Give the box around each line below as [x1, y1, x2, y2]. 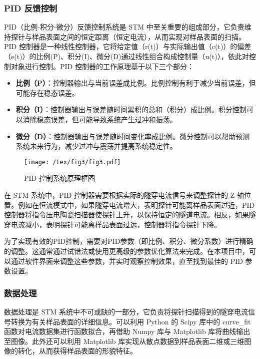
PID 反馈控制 [4, 2, 57, 14]
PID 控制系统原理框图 [24, 173, 95, 183]
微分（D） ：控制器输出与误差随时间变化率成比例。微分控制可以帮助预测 [15, 131, 250, 141]
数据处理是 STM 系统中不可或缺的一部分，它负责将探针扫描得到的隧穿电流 [4, 306, 248, 316]
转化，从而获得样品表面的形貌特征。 [17, 345, 137, 356]
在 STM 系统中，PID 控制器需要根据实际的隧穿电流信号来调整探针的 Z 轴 [4, 190, 244, 200]
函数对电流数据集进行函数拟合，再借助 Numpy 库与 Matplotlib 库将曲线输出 [4, 326, 250, 336]
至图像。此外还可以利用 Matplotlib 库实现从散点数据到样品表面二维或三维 [4, 335, 244, 346]
